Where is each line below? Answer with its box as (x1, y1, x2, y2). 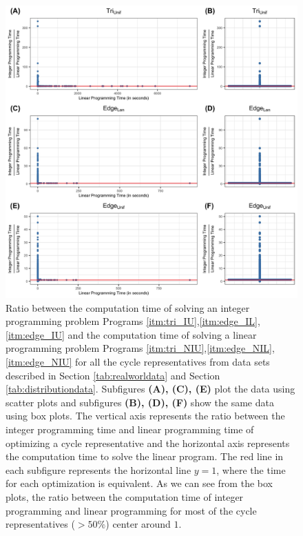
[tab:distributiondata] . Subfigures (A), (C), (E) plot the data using (6, 381, 295, 396)
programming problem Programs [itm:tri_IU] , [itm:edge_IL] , (6, 314, 260, 328)
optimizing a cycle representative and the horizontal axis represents (6, 435, 290, 450)
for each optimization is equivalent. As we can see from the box (6, 476, 273, 490)
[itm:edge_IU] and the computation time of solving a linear (6, 327, 257, 341)
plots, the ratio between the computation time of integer (6, 489, 244, 504)
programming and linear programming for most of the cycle (6, 503, 257, 517)
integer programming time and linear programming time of (6, 421, 254, 436)
